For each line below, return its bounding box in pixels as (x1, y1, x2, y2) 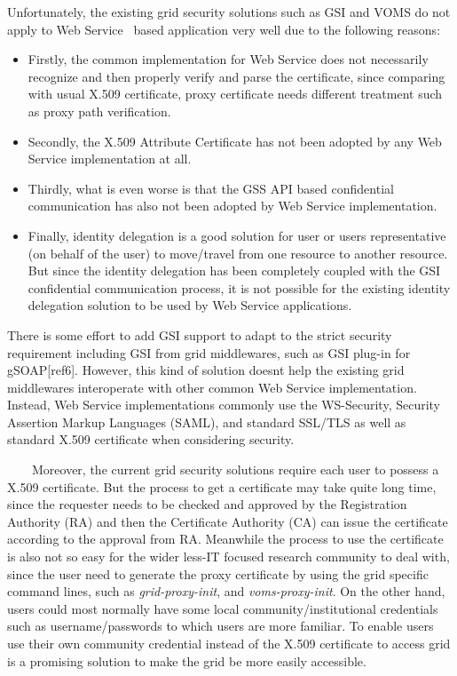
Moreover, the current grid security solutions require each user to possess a (31, 460, 439, 479)
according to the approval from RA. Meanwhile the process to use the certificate (7, 529, 444, 548)
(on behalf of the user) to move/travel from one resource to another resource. (28, 243, 448, 262)
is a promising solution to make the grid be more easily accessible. (7, 651, 366, 670)
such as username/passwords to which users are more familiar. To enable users (7, 616, 434, 635)
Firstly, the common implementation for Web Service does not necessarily (28, 50, 429, 68)
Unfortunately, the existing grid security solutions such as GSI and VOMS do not (7, 3, 451, 20)
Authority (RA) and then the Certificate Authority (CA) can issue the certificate (7, 512, 448, 530)
